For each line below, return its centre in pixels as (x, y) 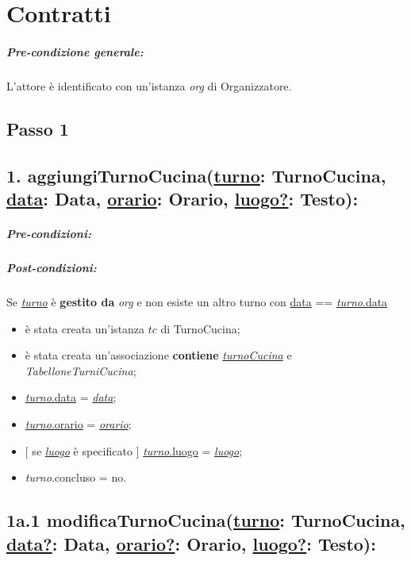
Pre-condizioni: (49, 234)
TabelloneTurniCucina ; (81, 370)
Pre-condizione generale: (75, 51)
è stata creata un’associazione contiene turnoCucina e (158, 355)
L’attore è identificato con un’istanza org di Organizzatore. (149, 85)
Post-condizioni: (52, 268)
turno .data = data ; (71, 397)
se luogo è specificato (82, 450)
